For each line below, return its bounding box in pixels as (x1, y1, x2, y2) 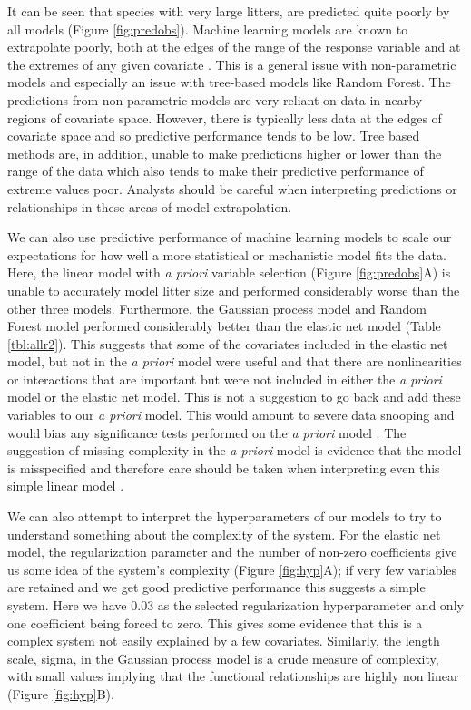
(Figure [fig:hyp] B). (7, 684, 114, 703)
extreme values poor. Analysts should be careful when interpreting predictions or (7, 179, 457, 198)
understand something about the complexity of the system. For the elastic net (7, 524, 441, 543)
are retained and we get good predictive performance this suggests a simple (7, 578, 426, 597)
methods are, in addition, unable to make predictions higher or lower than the (7, 143, 442, 162)
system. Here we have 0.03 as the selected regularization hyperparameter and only (7, 596, 464, 614)
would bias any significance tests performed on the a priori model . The (7, 423, 407, 442)
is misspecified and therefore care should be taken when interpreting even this (7, 458, 440, 477)
